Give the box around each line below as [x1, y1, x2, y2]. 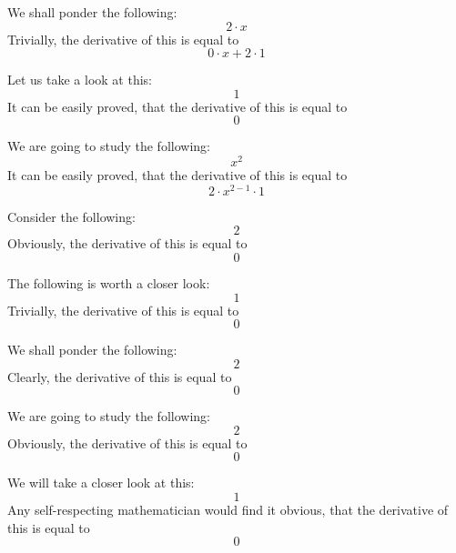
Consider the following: [7, 206, 136, 226]
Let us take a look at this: [7, 70, 152, 89]
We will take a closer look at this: [7, 473, 195, 492]
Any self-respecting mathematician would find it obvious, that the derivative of [7, 500, 449, 519]
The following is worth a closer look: [7, 273, 210, 292]
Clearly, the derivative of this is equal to [7, 367, 232, 386]
